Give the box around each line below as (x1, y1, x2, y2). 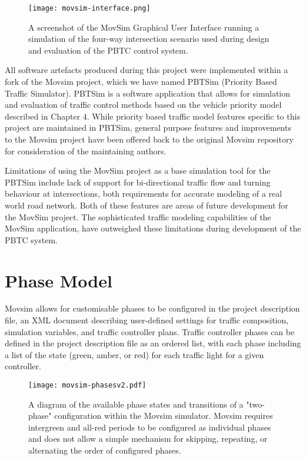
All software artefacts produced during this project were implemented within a (5, 64, 288, 76)
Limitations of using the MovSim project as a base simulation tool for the (5, 164, 271, 177)
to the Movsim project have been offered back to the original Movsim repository (5, 133, 294, 145)
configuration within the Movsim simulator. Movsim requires (54, 409, 273, 422)
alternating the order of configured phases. (28, 444, 181, 456)
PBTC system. (5, 233, 58, 246)
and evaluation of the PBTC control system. (28, 44, 188, 56)
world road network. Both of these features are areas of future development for (5, 198, 288, 211)
